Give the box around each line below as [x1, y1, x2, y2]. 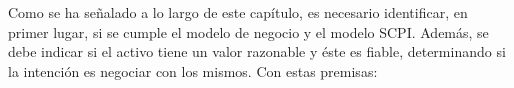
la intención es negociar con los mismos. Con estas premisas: [8, 60, 378, 81]
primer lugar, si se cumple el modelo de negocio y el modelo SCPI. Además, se [8, 21, 489, 42]
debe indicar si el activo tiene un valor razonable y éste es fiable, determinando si [8, 41, 506, 62]
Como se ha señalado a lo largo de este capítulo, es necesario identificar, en [8, 2, 468, 22]
